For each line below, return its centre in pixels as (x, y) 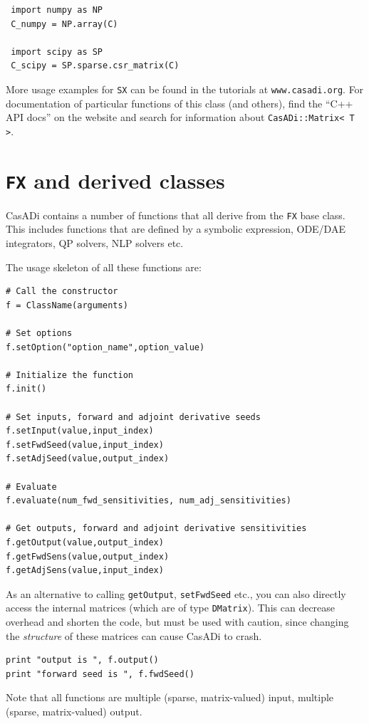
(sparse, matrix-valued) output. (74, 711)
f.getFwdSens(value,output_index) (88, 556)
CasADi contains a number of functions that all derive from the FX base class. (176, 215)
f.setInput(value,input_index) (80, 431)
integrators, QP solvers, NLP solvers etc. (95, 243)
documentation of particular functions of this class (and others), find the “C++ (180, 103)
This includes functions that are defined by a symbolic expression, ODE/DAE (176, 229)
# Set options (39, 333)
